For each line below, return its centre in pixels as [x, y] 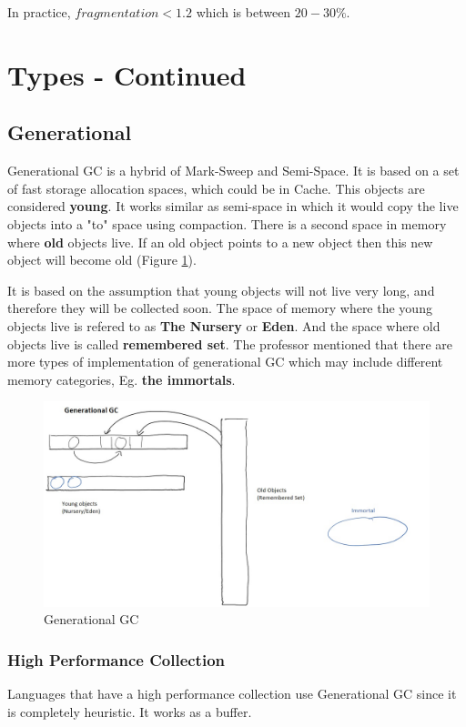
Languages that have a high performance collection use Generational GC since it [232, 693]
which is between [243, 12]
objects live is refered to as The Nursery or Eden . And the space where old [224, 325]
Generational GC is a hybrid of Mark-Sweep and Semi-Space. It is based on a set [233, 171]
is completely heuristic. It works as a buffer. [130, 711]
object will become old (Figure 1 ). [102, 260]
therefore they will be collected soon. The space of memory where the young [220, 308]
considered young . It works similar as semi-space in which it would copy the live [233, 206]
